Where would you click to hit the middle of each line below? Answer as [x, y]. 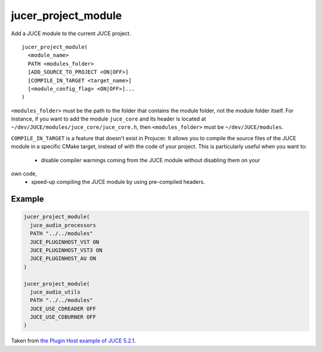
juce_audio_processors [63, 225]
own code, [24, 174]
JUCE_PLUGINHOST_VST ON [65, 242]
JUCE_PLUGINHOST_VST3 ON [66, 250]
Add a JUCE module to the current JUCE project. [71, 33]
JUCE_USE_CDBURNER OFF [63, 317]
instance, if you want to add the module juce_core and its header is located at [109, 119]
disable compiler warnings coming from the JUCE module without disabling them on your [151, 160]
